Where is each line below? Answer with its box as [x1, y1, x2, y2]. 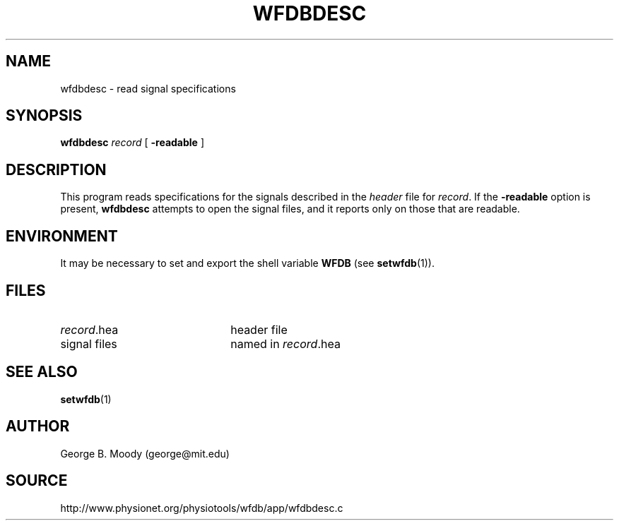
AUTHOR [6, 417, 70, 436]
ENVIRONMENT [6, 227, 118, 245]
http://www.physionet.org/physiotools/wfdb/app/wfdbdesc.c [60, 501, 343, 514]
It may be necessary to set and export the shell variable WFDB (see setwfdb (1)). [60, 257, 435, 270]
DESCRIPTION [6, 160, 107, 179]
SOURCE [6, 472, 68, 490]
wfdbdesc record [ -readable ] [60, 136, 205, 149]
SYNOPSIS [6, 107, 83, 125]
